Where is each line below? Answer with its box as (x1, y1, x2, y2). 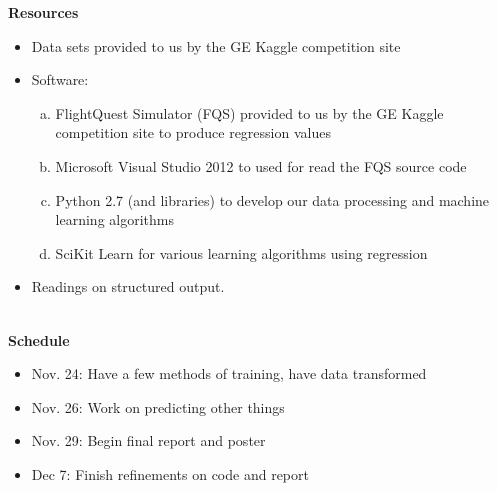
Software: (31, 69, 89, 90)
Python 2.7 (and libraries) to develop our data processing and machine (55, 189, 490, 210)
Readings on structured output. (31, 276, 225, 297)
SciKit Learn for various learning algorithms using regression (55, 242, 428, 263)
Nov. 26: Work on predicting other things (31, 396, 285, 417)
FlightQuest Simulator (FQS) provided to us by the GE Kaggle (55, 102, 444, 123)
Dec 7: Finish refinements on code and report (31, 463, 309, 484)
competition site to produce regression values (55, 122, 331, 143)
